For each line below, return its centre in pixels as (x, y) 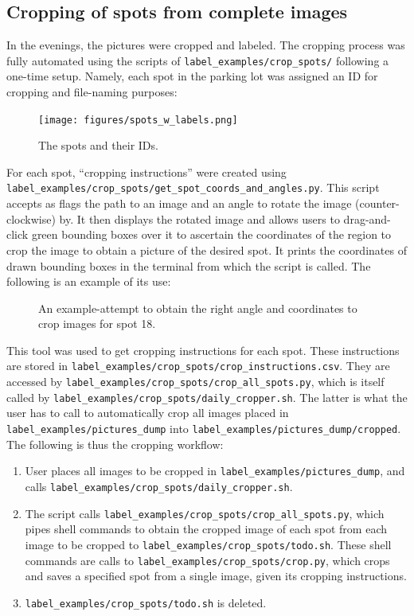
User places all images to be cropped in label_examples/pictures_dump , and (215, 471)
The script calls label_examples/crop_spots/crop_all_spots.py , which (205, 513)
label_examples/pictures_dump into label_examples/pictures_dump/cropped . (204, 429)
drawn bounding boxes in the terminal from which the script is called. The (189, 265)
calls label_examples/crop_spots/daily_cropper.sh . (159, 486)
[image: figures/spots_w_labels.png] (138, 120)
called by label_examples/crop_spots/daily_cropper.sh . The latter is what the (207, 397)
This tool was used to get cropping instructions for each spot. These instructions (203, 350)
